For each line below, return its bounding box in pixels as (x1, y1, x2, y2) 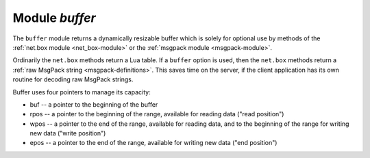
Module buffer (12, 10, 96, 25)
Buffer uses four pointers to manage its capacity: (12, 88, 151, 96)
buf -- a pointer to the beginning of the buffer (29, 100, 158, 109)
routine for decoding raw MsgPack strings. (12, 75, 134, 83)
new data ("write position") (29, 129, 106, 137)
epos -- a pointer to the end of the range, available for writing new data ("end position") (29, 139, 277, 147)
